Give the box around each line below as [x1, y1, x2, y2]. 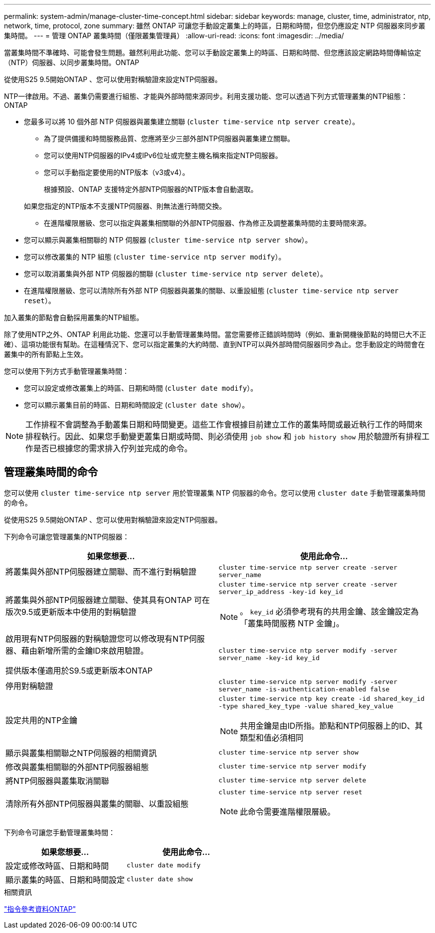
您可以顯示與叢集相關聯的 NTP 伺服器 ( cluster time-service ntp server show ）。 [24, 236, 312, 244]
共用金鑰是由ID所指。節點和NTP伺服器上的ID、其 [240, 720, 423, 731]
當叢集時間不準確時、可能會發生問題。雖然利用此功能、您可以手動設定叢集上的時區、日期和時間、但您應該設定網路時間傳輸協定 [4, 48, 421, 57]
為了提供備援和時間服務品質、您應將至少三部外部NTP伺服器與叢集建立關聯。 [44, 134, 294, 143]
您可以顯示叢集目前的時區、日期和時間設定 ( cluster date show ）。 [24, 401, 249, 409]
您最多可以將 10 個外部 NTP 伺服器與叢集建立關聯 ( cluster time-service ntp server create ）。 [24, 117, 360, 126]
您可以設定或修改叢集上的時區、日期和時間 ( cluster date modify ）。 [24, 384, 258, 392]
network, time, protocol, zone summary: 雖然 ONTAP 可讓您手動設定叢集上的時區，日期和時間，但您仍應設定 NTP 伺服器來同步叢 [4, 21, 426, 30]
